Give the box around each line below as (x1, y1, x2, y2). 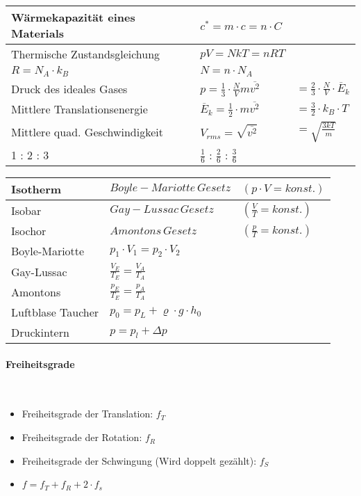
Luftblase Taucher (11, 304, 99, 321)
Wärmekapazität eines (11, 9, 135, 25)
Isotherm (11, 181, 62, 198)
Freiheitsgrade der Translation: (22, 406, 153, 421)
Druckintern (11, 324, 69, 341)
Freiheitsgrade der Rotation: (22, 430, 142, 445)
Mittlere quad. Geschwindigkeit (11, 123, 163, 140)
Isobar (11, 202, 42, 218)
